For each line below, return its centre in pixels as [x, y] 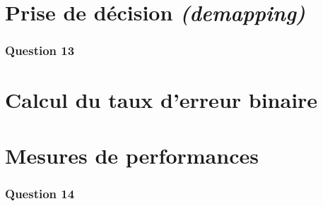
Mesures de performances [132, 155]
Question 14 [40, 193]
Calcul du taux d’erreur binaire [161, 100]
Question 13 [40, 50]
